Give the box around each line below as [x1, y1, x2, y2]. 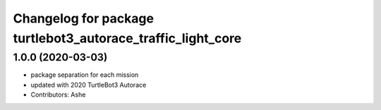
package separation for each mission [30, 71, 139, 79]
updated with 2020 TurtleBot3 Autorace [30, 80, 147, 89]
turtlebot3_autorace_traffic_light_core [13, 30, 242, 46]
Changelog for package [13, 11, 155, 26]
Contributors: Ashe [30, 90, 86, 99]
